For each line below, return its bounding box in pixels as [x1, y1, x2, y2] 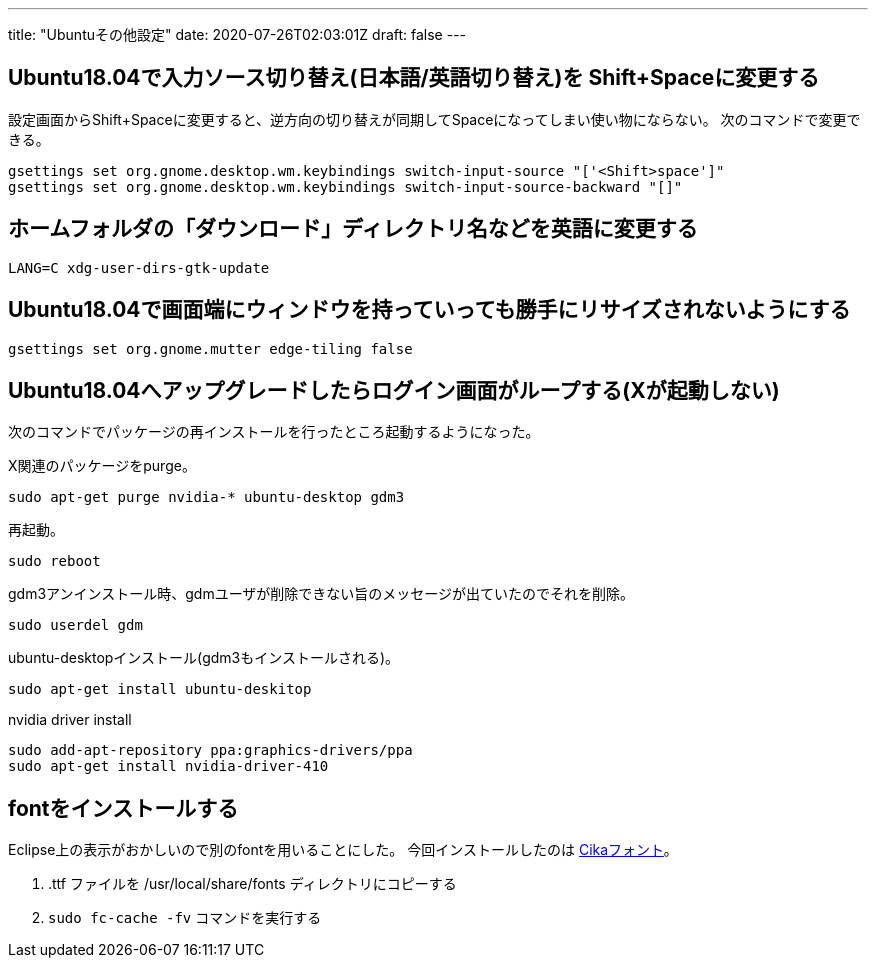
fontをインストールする [8, 795, 239, 821]
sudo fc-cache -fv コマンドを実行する [48, 909, 322, 927]
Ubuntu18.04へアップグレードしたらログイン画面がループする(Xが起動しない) [8, 377, 780, 403]
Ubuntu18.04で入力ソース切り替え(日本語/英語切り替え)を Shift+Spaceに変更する [8, 65, 820, 91]
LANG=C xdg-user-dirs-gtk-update [8, 259, 270, 276]
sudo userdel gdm [8, 617, 143, 634]
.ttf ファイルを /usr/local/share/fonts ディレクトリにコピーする [48, 875, 457, 893]
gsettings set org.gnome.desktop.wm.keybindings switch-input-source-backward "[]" [8, 178, 683, 195]
